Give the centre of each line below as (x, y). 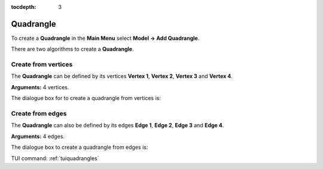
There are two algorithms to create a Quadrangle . (72, 49)
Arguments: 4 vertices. (40, 87)
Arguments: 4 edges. (38, 136)
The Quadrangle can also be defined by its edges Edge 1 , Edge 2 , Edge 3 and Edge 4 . (118, 126)
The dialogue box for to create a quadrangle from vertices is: (86, 98)
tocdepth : (24, 7)
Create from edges (39, 113)
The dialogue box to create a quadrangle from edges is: (80, 147)
